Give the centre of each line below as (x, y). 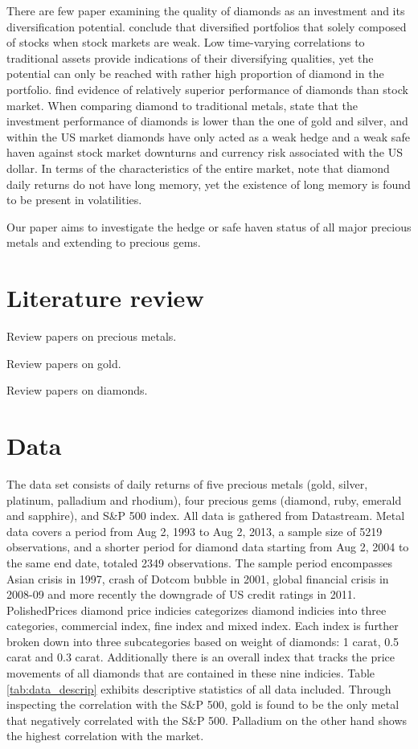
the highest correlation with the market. (105, 736)
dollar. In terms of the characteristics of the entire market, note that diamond (198, 168)
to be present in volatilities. (74, 200)
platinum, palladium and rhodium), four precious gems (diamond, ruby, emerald (204, 499)
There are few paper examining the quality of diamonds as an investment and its (206, 10)
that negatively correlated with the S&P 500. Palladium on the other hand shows (207, 720)
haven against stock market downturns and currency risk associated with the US (205, 152)
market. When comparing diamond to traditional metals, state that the (182, 105)
